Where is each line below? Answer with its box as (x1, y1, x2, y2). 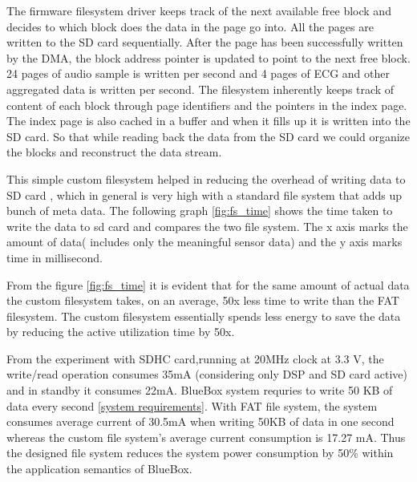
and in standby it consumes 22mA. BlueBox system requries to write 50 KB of (6, 382, 393, 399)
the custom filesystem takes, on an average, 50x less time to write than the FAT (6, 292, 399, 309)
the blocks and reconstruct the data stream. (6, 144, 222, 160)
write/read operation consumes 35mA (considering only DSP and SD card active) (6, 366, 407, 383)
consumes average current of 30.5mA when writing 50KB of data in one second (6, 413, 395, 430)
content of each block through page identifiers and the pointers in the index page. (6, 96, 407, 113)
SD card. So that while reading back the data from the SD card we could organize (6, 128, 411, 144)
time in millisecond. (6, 249, 103, 265)
